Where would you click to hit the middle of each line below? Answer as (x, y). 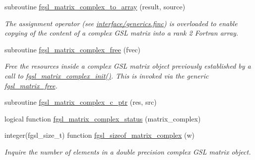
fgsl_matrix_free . (31, 85)
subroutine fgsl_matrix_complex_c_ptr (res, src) (81, 102)
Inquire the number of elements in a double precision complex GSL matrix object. (128, 151)
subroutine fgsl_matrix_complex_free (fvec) (73, 49)
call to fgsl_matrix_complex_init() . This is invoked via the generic (107, 75)
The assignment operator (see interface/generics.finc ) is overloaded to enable (121, 23)
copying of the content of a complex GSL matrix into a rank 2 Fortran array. (122, 33)
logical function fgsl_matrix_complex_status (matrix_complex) (103, 118)
